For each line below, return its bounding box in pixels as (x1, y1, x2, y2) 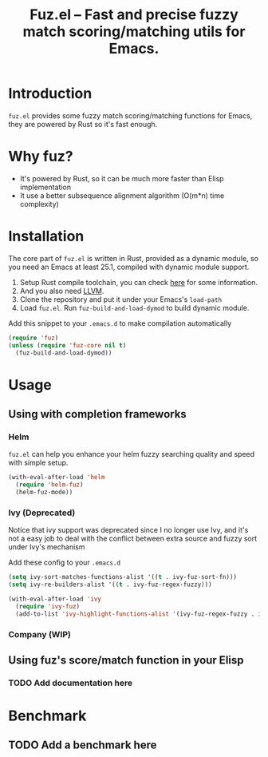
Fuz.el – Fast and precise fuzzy (29, 6, 239, 24)
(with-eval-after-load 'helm (8, 474, 105, 482)
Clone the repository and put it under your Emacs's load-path (19, 294, 222, 304)
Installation (8, 228, 85, 245)
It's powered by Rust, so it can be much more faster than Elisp (19, 173, 225, 183)
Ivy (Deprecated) (8, 507, 76, 518)
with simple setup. (8, 458, 69, 468)
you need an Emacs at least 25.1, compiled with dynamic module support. (8, 262, 250, 271)
